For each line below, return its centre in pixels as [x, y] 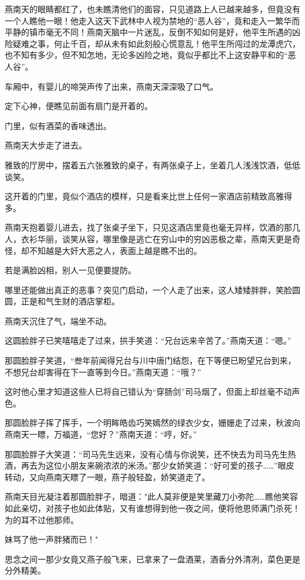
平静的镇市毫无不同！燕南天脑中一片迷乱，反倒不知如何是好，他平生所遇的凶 [152, 32]
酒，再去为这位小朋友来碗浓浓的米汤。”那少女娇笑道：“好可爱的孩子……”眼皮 [150, 465]
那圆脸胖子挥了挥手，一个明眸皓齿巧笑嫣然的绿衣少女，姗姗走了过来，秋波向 [152, 423]
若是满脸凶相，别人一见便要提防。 [70, 270]
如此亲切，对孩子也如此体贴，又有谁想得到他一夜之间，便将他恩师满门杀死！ [152, 508]
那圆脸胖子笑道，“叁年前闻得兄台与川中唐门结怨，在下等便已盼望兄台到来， [150, 360]
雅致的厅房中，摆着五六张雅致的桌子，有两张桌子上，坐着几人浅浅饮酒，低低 [152, 164]
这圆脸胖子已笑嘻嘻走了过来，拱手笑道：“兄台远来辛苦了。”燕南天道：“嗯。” [148, 340]
